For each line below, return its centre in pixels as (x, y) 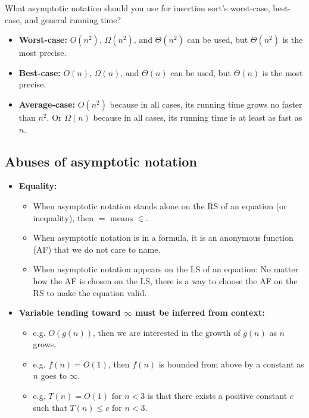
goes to (54, 375)
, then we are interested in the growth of (166, 332)
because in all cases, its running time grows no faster (206, 104)
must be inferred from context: (200, 312)
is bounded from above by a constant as (231, 364)
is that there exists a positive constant (217, 396)
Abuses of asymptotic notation (101, 161)
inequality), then (63, 217)
